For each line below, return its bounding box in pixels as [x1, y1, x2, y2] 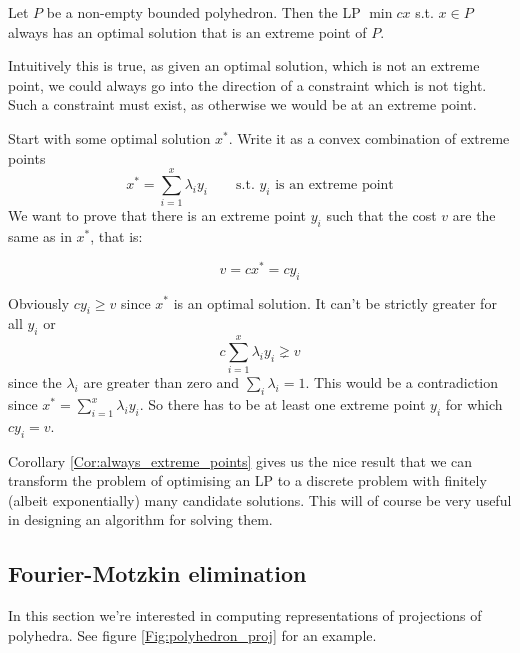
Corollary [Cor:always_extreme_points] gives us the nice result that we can [8, 450, 473, 471]
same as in [8, 226, 72, 247]
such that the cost [326, 205, 437, 226]
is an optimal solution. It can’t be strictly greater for [173, 292, 497, 313]
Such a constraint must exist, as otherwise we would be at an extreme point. [8, 94, 477, 115]
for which [445, 394, 503, 415]
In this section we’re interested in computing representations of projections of [8, 605, 482, 626]
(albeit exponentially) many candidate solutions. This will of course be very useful [8, 489, 512, 510]
